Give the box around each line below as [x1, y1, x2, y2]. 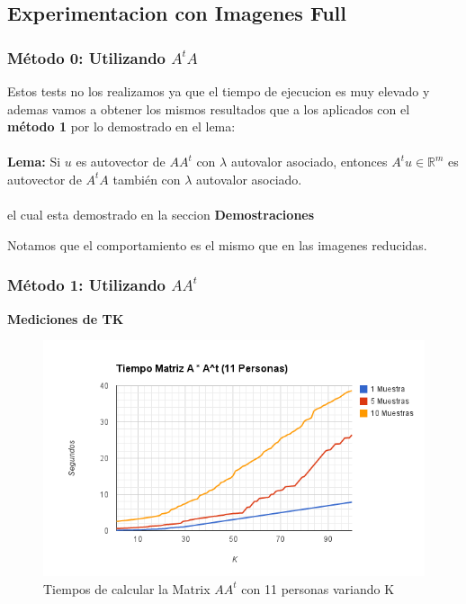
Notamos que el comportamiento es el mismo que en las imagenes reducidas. [7, 235, 427, 254]
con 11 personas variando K [241, 579, 395, 598]
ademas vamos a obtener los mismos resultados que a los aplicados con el [7, 99, 410, 118]
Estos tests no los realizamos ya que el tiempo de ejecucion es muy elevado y [7, 82, 430, 100]
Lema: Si [7, 152, 61, 171]
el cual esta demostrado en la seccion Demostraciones [7, 205, 315, 224]
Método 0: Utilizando [7, 46, 166, 68]
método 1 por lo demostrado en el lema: [7, 117, 236, 136]
